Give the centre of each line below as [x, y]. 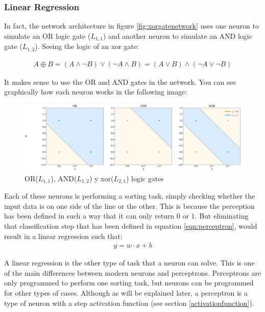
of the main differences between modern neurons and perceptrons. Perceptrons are [133, 272]
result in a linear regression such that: [63, 236]
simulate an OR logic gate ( [47, 35]
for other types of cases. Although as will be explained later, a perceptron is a [126, 293]
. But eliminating [222, 216]
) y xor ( [101, 178]
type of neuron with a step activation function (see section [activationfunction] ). [129, 303]
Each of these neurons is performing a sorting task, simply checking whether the [130, 196]
